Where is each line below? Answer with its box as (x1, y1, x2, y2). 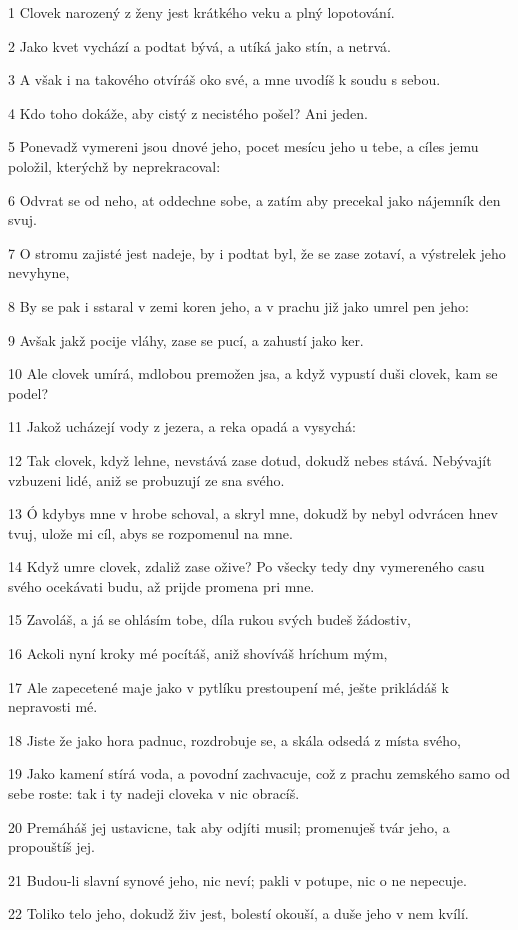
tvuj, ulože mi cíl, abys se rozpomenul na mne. (8, 522, 293, 543)
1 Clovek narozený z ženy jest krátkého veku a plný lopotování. (8, 2, 395, 22)
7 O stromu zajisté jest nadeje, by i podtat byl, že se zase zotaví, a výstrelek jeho (8, 242, 506, 263)
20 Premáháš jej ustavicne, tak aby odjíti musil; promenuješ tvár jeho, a (8, 816, 450, 837)
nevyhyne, (8, 262, 70, 283)
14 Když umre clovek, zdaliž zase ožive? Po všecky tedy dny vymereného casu (8, 556, 485, 577)
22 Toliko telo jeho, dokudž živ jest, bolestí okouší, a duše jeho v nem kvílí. (8, 903, 469, 924)
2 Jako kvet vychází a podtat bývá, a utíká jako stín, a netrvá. (8, 35, 391, 56)
